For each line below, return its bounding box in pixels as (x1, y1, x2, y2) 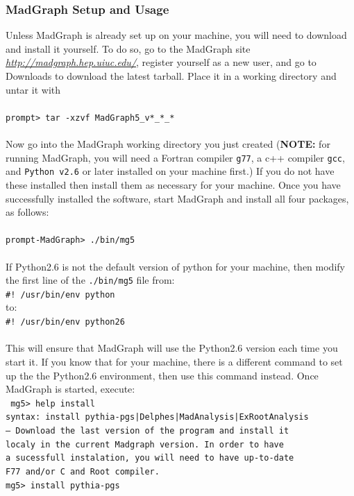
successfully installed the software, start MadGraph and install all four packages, (6, 191, 349, 205)
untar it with (6, 82, 61, 96)
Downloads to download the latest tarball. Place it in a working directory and (6, 69, 337, 83)
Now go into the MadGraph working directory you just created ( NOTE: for (6, 137, 330, 151)
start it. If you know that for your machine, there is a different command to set (6, 354, 343, 368)
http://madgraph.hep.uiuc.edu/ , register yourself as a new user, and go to (6, 55, 317, 69)
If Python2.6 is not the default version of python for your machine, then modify (6, 259, 345, 273)
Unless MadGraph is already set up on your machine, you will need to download (6, 28, 347, 42)
